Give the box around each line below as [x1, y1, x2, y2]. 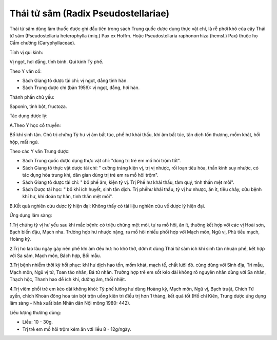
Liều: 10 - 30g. [22, 319, 53, 325]
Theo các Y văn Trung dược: [9, 148, 70, 155]
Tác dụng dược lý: [9, 113, 48, 119]
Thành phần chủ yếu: [9, 94, 55, 100]
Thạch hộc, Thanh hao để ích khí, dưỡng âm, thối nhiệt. [9, 277, 127, 283]
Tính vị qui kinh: [9, 49, 43, 55]
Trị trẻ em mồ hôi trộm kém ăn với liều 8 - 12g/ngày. [22, 326, 131, 332]
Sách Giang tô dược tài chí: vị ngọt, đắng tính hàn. [22, 77, 128, 83]
